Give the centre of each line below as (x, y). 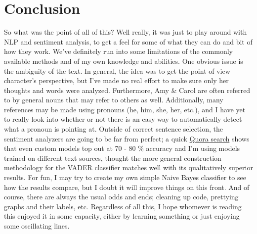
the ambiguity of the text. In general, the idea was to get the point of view (117, 70)
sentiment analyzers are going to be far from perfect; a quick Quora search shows (127, 138)
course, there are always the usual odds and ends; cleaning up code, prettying (121, 197)
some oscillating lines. (37, 226)
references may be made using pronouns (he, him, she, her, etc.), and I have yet (125, 109)
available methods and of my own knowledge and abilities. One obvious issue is (124, 61)
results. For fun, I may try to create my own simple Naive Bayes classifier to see (125, 177)
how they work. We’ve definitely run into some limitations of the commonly (119, 51)
